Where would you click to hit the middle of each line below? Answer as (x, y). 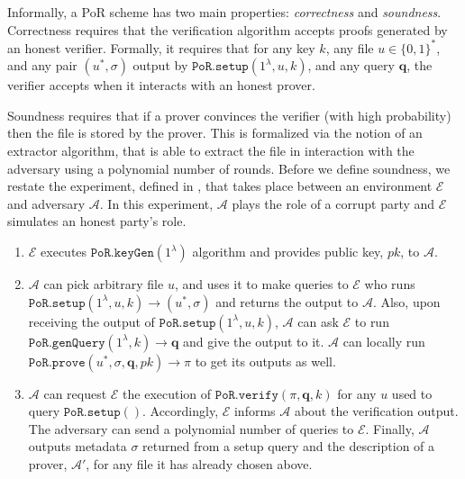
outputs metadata (77, 446)
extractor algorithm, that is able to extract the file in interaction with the (211, 151)
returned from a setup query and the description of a (289, 446)
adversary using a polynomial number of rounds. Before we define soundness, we (229, 168)
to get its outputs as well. (265, 361)
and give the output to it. (254, 341)
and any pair (42, 65)
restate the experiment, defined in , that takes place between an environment (220, 186)
